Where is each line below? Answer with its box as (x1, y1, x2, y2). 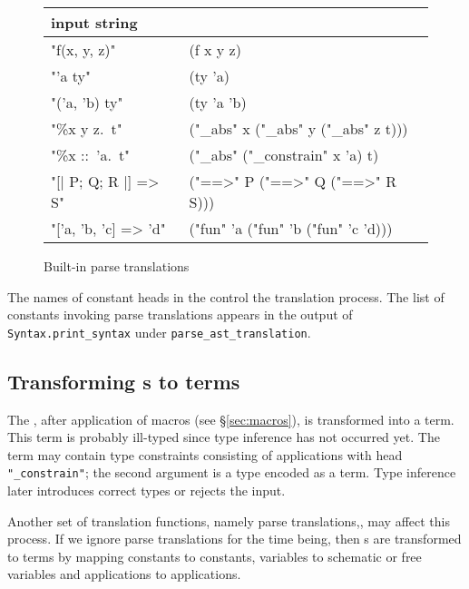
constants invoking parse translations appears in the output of (7, 305, 353, 324)
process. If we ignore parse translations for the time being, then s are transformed (7, 529, 462, 548)
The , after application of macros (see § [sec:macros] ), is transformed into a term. (7, 409, 454, 428)
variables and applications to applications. (7, 564, 241, 584)
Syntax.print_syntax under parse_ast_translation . (7, 322, 311, 341)
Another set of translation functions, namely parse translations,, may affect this (7, 511, 450, 530)
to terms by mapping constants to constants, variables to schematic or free (7, 546, 422, 565)
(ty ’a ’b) (189, 92, 247, 113)
